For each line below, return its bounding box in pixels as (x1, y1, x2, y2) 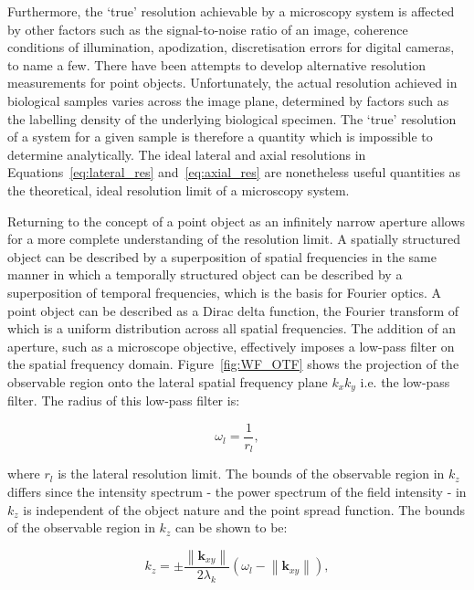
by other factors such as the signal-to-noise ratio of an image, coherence (7, 19, 408, 38)
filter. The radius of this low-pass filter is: (7, 391, 240, 410)
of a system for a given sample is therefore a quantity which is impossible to (7, 127, 433, 146)
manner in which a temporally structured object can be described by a (7, 265, 403, 284)
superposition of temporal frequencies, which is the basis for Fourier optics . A (7, 282, 442, 301)
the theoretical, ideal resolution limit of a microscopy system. (7, 180, 350, 199)
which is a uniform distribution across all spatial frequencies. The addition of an (7, 319, 457, 338)
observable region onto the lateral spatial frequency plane (7, 372, 328, 391)
